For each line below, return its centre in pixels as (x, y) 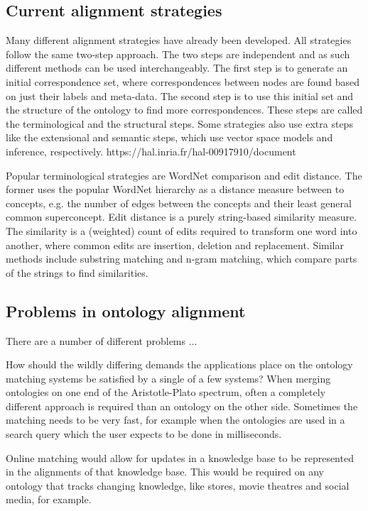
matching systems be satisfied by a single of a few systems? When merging (168, 378)
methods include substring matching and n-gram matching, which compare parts (182, 259)
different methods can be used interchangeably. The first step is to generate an (177, 68)
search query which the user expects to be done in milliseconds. (144, 434)
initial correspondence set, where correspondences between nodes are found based (183, 81)
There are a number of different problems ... (102, 340)
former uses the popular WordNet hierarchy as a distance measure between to (175, 189)
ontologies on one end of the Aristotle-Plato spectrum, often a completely (166, 392)
